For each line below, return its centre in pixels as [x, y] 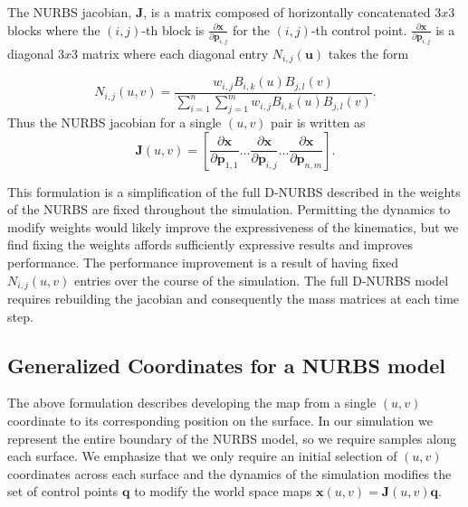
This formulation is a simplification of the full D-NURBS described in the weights [234, 191]
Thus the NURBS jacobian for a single [115, 122]
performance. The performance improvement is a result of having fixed [203, 262]
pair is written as [318, 122]
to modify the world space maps [223, 491]
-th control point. [359, 29]
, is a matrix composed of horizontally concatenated [287, 12]
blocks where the [54, 29]
